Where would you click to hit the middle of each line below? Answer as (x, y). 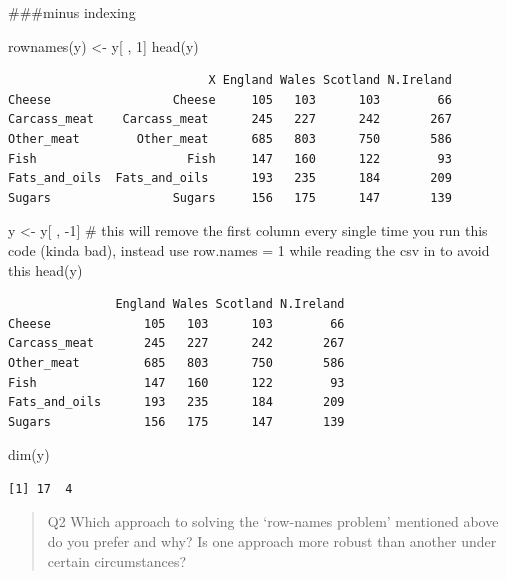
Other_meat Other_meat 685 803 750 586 (230, 138)
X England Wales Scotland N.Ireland (330, 80)
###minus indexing (72, 12)
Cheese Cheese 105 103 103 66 (230, 99)
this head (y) (45, 269)
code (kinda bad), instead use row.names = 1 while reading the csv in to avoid (249, 249)
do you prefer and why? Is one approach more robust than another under (272, 541)
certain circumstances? (117, 560)
